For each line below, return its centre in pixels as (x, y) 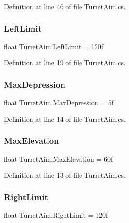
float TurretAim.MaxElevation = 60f (58, 158)
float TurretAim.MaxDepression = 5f (59, 102)
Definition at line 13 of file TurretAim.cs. (65, 175)
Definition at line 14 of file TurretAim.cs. (65, 119)
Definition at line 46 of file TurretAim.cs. (65, 6)
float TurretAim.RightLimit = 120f (56, 215)
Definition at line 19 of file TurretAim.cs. (65, 63)
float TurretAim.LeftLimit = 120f (54, 46)
